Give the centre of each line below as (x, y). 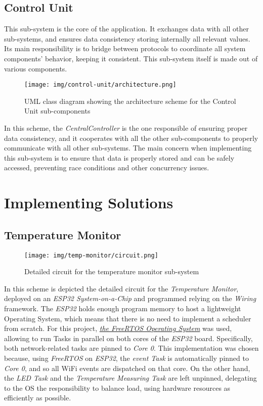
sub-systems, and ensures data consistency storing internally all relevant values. (127, 38)
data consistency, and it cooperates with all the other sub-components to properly (131, 138)
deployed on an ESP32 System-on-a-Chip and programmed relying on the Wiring (130, 298)
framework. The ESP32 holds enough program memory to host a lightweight (123, 308)
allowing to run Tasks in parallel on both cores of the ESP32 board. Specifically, (128, 338)
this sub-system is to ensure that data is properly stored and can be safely (119, 157)
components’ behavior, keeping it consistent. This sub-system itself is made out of (131, 58)
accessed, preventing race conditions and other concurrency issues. (107, 168)
